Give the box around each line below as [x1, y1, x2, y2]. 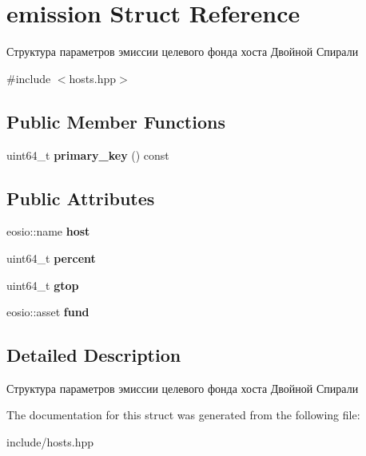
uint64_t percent [6, 249, 96, 266]
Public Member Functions [6, 109, 225, 133]
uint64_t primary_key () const [6, 146, 169, 163]
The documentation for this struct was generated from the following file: [6, 406, 360, 423]
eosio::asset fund [6, 303, 90, 320]
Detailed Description [6, 343, 181, 367]
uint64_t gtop [6, 276, 79, 293]
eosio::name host [6, 223, 90, 240]
